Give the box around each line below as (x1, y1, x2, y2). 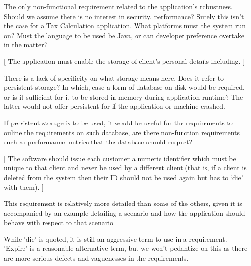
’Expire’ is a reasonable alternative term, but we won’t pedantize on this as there (4, 243, 248, 253)
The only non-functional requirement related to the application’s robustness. (4, 1, 233, 11)
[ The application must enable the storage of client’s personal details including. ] (4, 56, 245, 66)
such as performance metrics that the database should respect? (4, 137, 193, 147)
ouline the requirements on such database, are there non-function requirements (4, 127, 240, 137)
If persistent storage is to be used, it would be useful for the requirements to (4, 117, 233, 127)
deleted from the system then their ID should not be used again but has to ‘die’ (4, 172, 243, 182)
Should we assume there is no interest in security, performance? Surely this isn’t (4, 11, 244, 21)
